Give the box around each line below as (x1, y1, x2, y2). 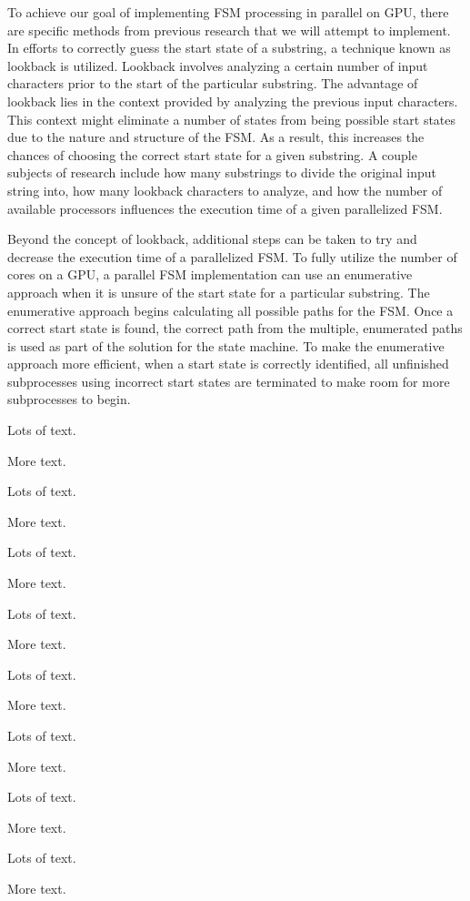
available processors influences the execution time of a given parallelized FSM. (7, 198, 443, 218)
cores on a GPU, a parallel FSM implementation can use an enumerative (7, 265, 413, 284)
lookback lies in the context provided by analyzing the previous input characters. (7, 91, 458, 110)
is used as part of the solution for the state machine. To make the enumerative (7, 336, 445, 355)
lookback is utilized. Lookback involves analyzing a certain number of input (7, 56, 428, 75)
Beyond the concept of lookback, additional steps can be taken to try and (7, 229, 417, 248)
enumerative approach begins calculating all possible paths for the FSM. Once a (7, 300, 454, 319)
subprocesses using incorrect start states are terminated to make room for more (7, 371, 450, 390)
